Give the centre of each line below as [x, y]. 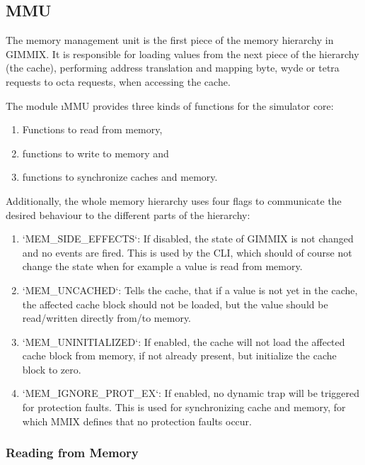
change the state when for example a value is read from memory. [162, 266]
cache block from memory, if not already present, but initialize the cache [179, 355]
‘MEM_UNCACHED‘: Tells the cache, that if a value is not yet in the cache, [190, 290]
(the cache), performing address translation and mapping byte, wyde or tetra [173, 68]
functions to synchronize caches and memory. [120, 177]
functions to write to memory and [95, 153]
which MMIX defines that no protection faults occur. [137, 421]
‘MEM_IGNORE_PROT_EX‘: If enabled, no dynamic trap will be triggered [191, 393]
